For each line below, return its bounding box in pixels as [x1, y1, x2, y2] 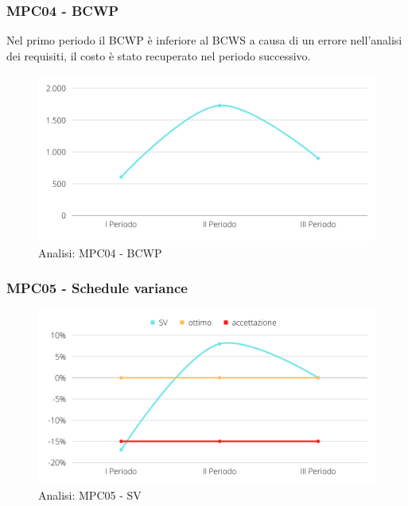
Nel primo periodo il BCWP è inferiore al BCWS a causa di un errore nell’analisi [6, 32, 402, 48]
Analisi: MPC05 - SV [38, 487, 142, 504]
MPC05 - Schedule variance [6, 278, 188, 298]
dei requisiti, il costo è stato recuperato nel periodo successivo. [6, 47, 311, 64]
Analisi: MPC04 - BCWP [38, 244, 162, 261]
